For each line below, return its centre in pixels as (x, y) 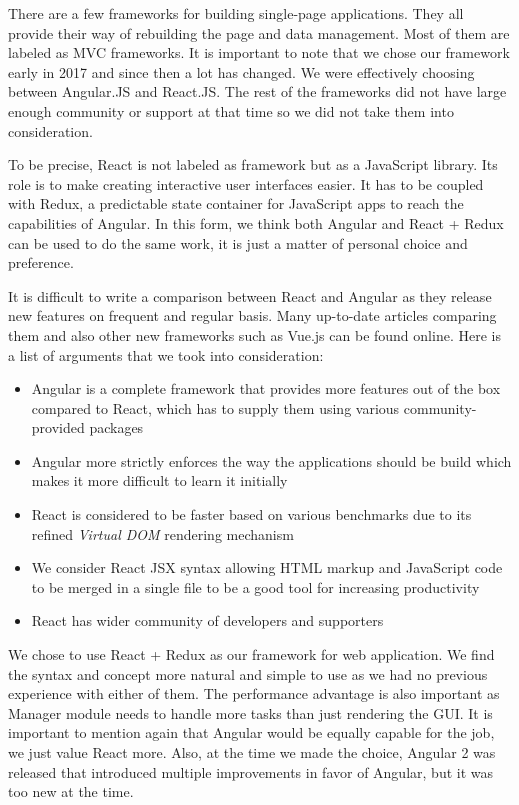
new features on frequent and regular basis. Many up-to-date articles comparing (252, 315)
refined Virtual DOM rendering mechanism (162, 533)
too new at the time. (71, 791)
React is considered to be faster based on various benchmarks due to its (251, 514)
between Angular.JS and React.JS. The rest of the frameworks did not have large (257, 91)
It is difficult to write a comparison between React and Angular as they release (250, 295)
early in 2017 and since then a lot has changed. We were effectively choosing (241, 71)
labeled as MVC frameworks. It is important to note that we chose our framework (259, 52)
